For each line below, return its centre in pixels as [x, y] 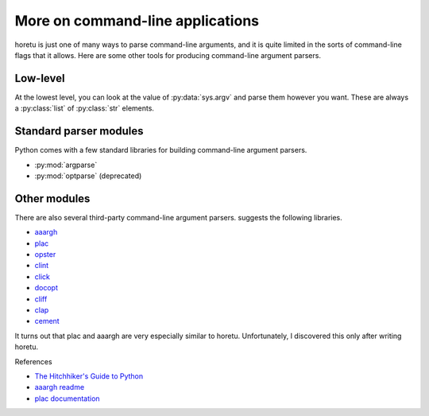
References [33, 361]
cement [47, 321]
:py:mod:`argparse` [66, 165]
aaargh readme [60, 387]
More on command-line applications [137, 21]
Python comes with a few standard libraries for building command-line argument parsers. [161, 150]
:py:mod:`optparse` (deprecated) [88, 176]
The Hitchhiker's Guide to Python [89, 376]
